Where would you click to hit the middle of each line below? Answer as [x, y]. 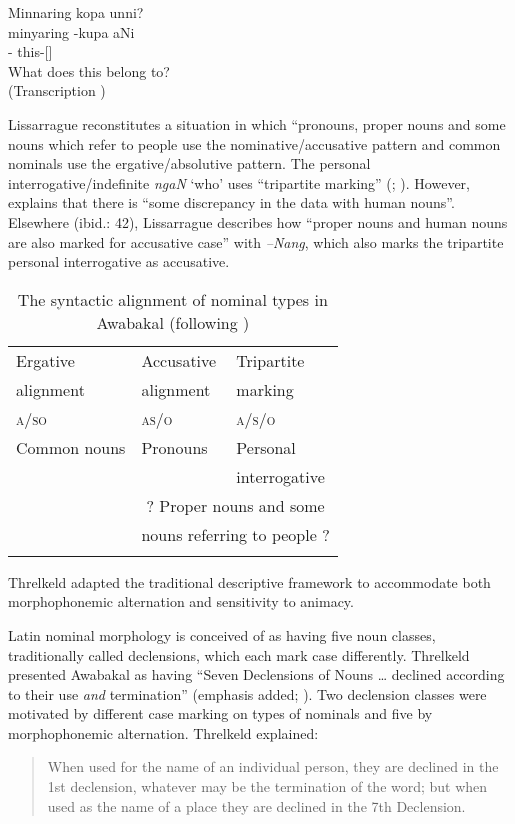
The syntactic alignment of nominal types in [172, 299]
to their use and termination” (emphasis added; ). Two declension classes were [247, 693]
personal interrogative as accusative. [119, 261]
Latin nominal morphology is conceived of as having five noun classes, [222, 634]
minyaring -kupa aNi [71, 31]
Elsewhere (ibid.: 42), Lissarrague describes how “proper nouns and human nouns [258, 221]
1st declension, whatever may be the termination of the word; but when [267, 786]
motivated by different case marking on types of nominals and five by [220, 713]
